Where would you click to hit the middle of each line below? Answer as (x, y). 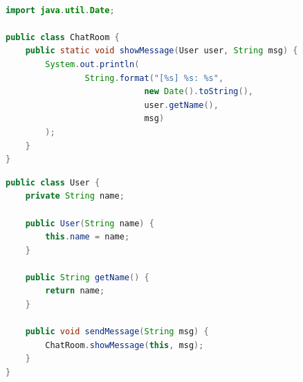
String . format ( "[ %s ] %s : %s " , (154, 78)
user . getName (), (181, 105)
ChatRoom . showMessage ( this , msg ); (125, 345)
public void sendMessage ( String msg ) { (117, 332)
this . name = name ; (88, 237)
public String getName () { (87, 277)
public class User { (53, 182)
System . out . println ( (92, 64)
